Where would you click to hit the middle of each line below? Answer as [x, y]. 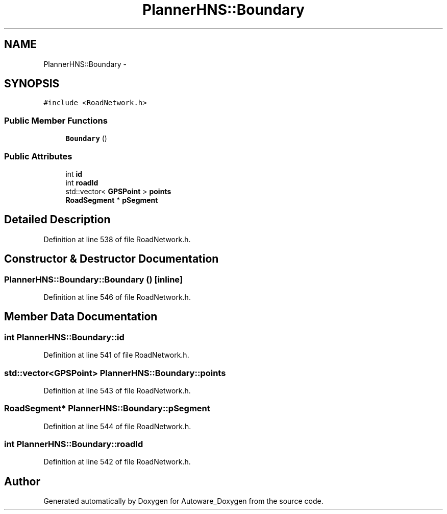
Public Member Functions [56, 120]
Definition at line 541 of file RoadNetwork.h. [116, 355]
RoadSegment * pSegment [112, 200]
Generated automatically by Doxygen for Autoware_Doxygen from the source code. [183, 501]
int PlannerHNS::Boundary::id [64, 337]
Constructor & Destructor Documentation [111, 259]
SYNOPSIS [32, 84]
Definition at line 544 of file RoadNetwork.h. [117, 426]
